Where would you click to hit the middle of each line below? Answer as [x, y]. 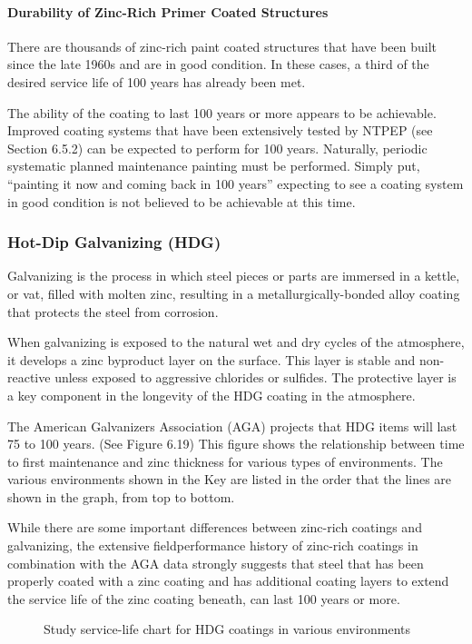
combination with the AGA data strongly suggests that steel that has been [216, 563]
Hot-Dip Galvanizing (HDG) [114, 242]
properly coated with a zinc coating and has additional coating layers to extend [228, 581]
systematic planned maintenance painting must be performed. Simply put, [214, 166]
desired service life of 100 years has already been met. [157, 81]
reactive [29, 377]
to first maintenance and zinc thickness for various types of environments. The [225, 461]
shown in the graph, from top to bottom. [121, 496]
